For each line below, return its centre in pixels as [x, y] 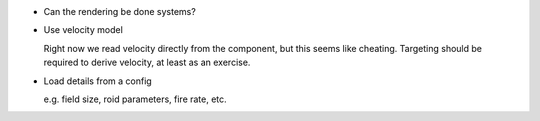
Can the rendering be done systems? [120, 11]
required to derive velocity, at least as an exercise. [147, 62]
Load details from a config [97, 81]
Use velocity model [83, 30]
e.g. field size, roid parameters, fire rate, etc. [135, 99]
